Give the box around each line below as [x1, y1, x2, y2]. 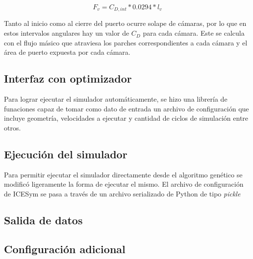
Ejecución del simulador [4, 146, 127, 161]
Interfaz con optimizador [4, 71, 132, 86]
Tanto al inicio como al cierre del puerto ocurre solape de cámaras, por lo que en [4, 18, 247, 28]
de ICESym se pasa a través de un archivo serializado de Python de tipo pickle [4, 188, 241, 198]
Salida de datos [4, 212, 83, 227]
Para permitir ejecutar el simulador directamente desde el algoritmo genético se [4, 169, 243, 179]
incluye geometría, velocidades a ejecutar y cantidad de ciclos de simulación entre [4, 113, 249, 123]
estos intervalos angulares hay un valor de [4, 28, 129, 38]
